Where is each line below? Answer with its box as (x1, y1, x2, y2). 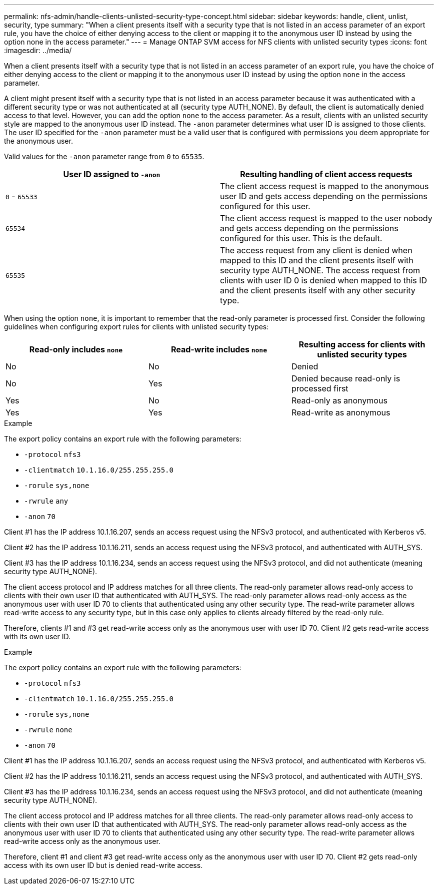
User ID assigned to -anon (63, 169, 160, 179)
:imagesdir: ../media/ (4, 46, 72, 55)
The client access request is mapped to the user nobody (220, 213, 432, 223)
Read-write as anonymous (291, 407, 390, 417)
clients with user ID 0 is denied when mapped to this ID (220, 275, 427, 285)
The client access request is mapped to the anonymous (220, 181, 429, 191)
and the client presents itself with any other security (220, 285, 415, 295)
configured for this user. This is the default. (220, 233, 382, 243)
